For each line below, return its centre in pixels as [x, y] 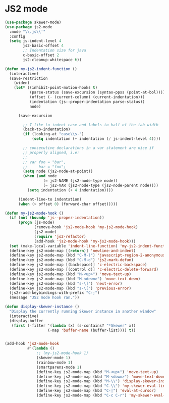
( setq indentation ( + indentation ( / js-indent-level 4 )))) [96, 139]
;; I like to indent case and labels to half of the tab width [91, 125]
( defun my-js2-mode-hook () [34, 213]
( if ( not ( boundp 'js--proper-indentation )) [57, 218]
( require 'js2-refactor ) [60, 236]
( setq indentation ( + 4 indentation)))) [70, 190]
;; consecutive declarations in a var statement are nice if [89, 148]
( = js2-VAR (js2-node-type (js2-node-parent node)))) [101, 186]
